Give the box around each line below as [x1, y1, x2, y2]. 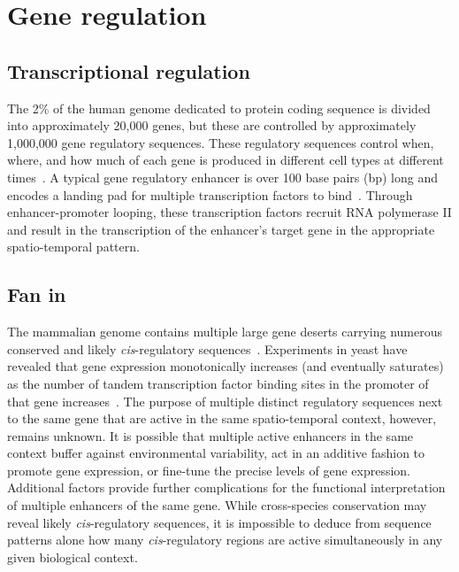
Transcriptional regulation [7, 57, 250, 84]
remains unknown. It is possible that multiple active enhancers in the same [7, 426, 414, 444]
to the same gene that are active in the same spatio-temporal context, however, [7, 409, 437, 428]
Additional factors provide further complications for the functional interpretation [7, 478, 446, 497]
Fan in [7, 281, 66, 308]
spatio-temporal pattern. [7, 237, 140, 256]
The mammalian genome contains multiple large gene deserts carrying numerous [7, 322, 443, 341]
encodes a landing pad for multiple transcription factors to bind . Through [7, 185, 413, 204]
